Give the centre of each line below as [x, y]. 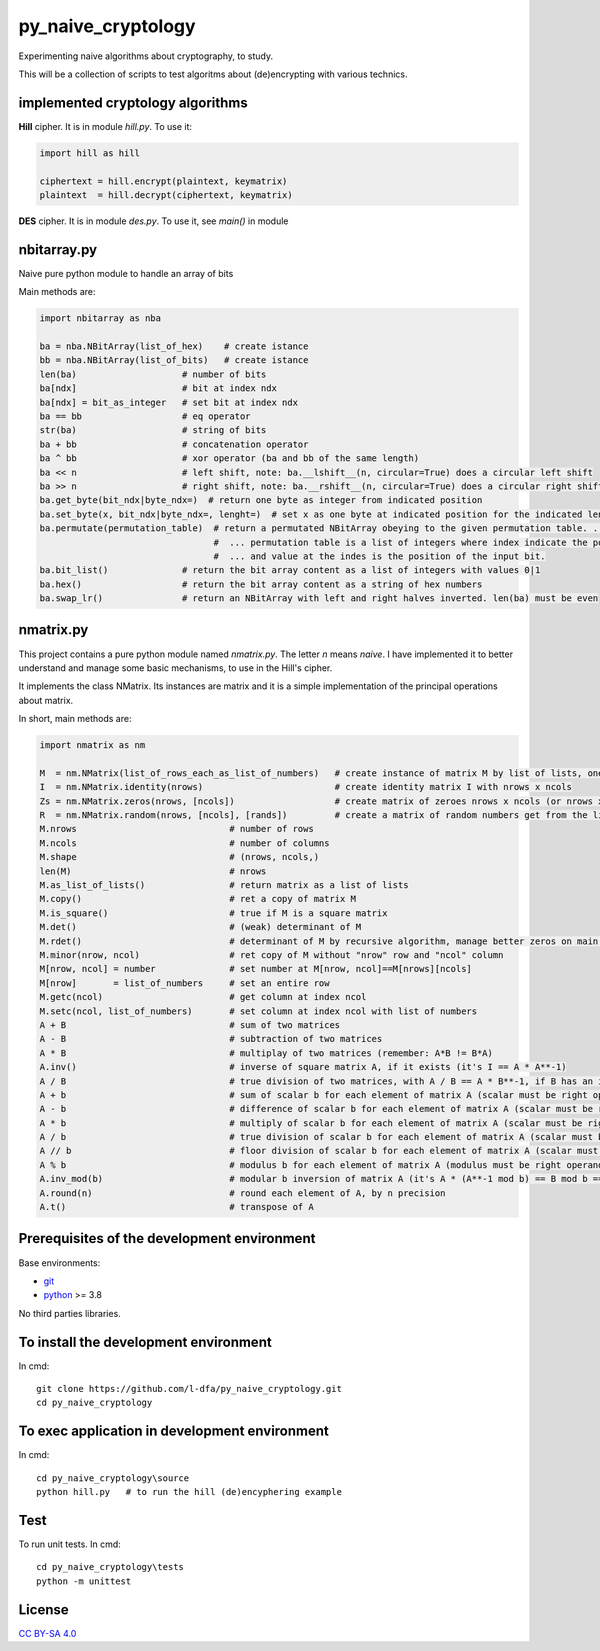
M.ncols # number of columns [184, 843]
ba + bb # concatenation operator [174, 444]
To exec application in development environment [174, 1431]
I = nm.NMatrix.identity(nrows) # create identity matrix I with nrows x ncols [305, 787]
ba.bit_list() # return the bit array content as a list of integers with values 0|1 [290, 570]
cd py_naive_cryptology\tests [110, 1567]
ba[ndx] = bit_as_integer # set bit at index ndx [169, 402]
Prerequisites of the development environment [167, 1238]
